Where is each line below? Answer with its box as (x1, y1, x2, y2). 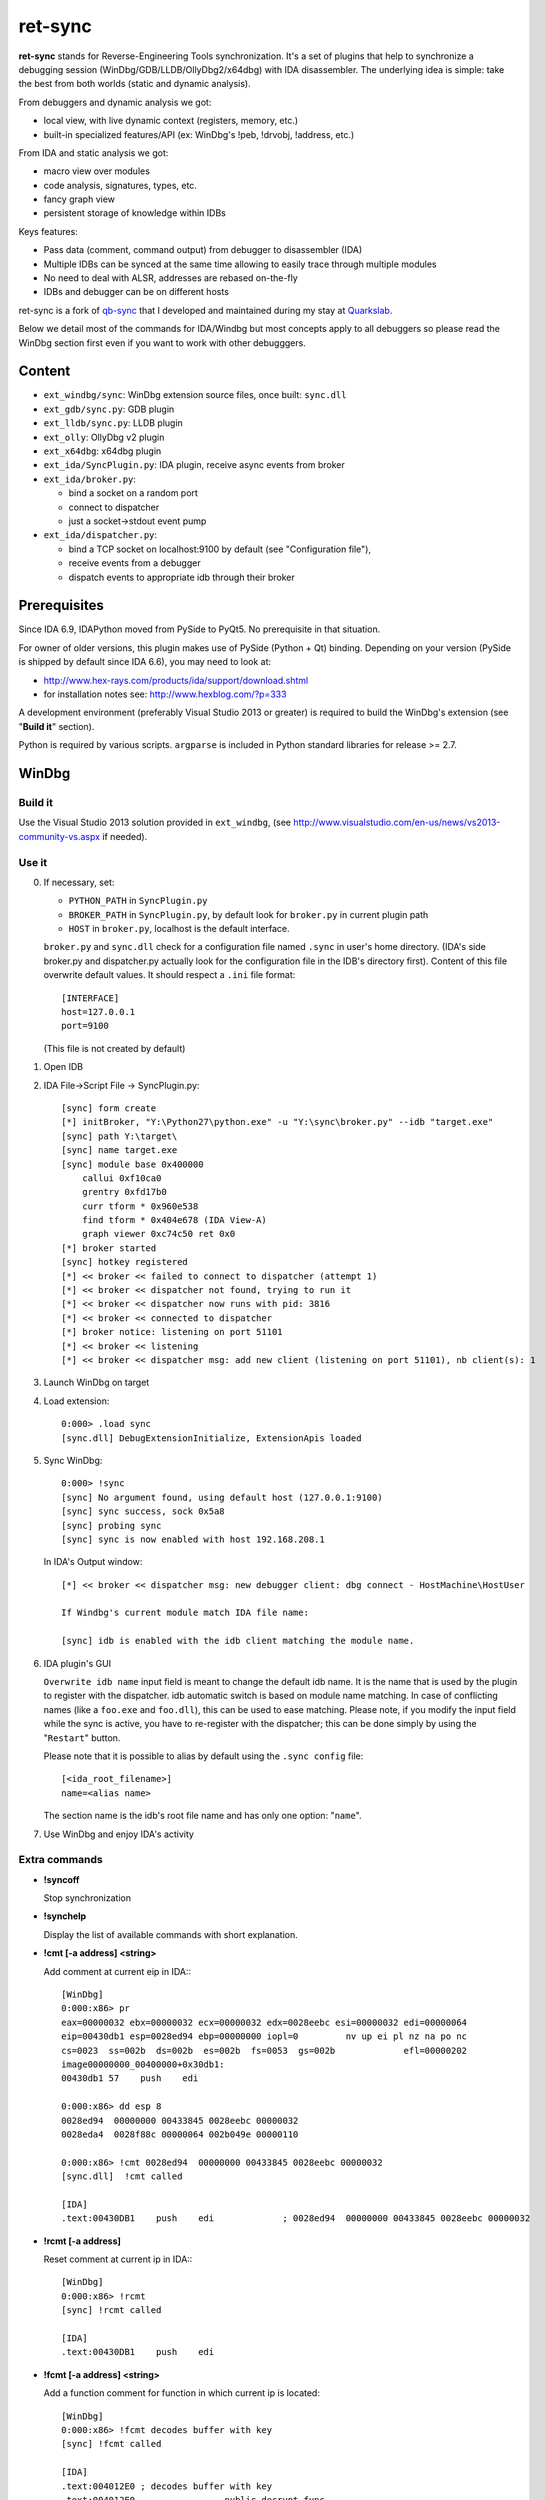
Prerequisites (18, 597, 104, 614)
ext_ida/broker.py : (43, 473, 137, 485)
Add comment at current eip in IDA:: (43, 1965, 192, 1977)
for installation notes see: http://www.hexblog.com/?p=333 (43, 688, 287, 700)
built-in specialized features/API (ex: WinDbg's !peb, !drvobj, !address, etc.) (43, 128, 355, 140)
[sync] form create (61, 1102, 157, 1114)
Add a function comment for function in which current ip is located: (43, 2387, 320, 2399)
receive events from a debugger (68, 557, 201, 569)
